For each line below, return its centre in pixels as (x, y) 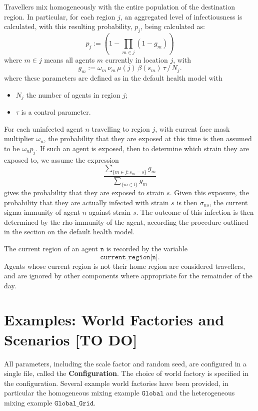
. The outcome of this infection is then (195, 212)
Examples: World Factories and (114, 320)
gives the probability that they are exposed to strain (84, 192)
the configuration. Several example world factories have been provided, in (116, 383)
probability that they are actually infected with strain (86, 202)
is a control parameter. (56, 112)
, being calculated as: (173, 26)
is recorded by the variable (147, 248)
